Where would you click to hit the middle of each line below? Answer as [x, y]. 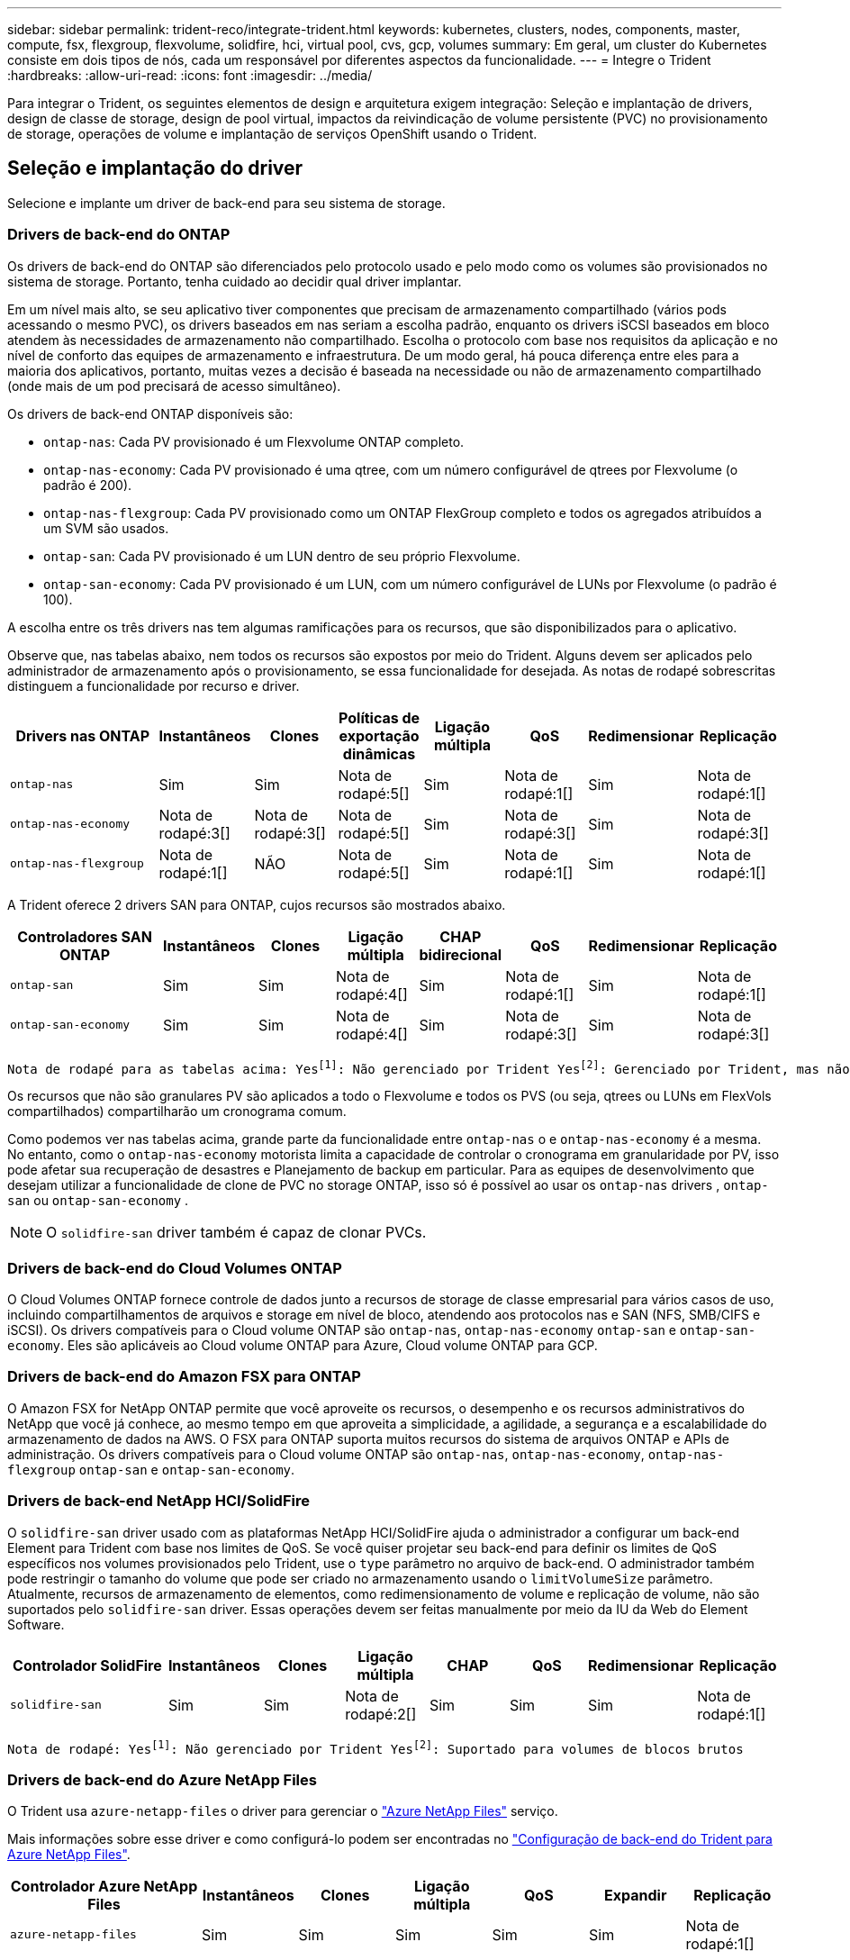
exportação [379, 735]
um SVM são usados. [106, 528]
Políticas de [380, 717]
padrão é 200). [88, 485]
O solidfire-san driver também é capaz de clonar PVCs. [236, 1233]
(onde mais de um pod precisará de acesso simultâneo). [174, 386]
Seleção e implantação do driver [155, 168]
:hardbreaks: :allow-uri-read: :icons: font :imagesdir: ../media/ [190, 75]
